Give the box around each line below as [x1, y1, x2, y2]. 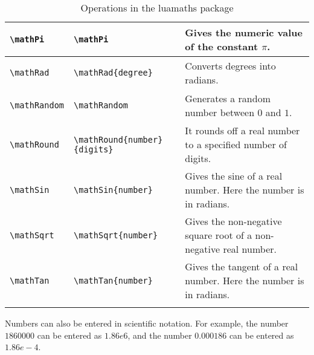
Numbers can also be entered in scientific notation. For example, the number [5, 317, 289, 329]
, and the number [127, 328, 192, 341]
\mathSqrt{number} [74, 230, 158, 240]
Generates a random [185, 91, 271, 105]
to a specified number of [185, 137, 287, 151]
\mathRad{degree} [74, 68, 153, 77]
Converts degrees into [185, 59, 276, 73]
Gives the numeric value [185, 25, 303, 39]
